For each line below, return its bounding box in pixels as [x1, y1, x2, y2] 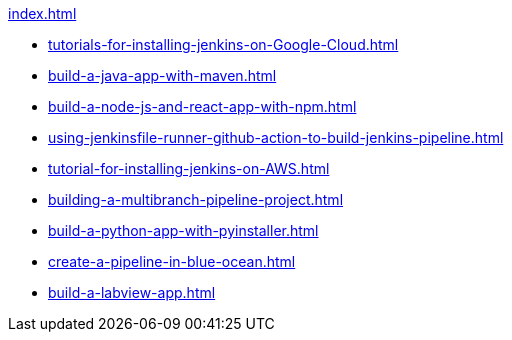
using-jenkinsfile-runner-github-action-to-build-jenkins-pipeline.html [48, 129, 504, 146]
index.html [8, 5, 77, 22]
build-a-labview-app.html [48, 284, 216, 301]
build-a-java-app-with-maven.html [48, 67, 277, 84]
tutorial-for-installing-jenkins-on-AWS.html [48, 160, 330, 177]
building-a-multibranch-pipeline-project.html [48, 191, 344, 208]
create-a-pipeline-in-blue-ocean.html [48, 253, 296, 270]
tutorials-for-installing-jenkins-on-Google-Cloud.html [48, 36, 399, 53]
